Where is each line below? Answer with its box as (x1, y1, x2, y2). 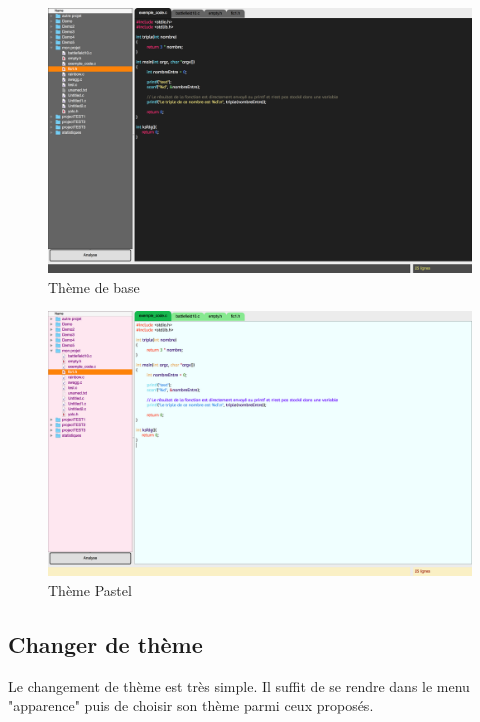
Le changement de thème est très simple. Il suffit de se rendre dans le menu (8, 675, 470, 696)
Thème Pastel (48, 579, 132, 600)
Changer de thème (8, 628, 203, 659)
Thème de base (48, 276, 140, 297)
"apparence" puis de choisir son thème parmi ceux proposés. (8, 695, 374, 716)
